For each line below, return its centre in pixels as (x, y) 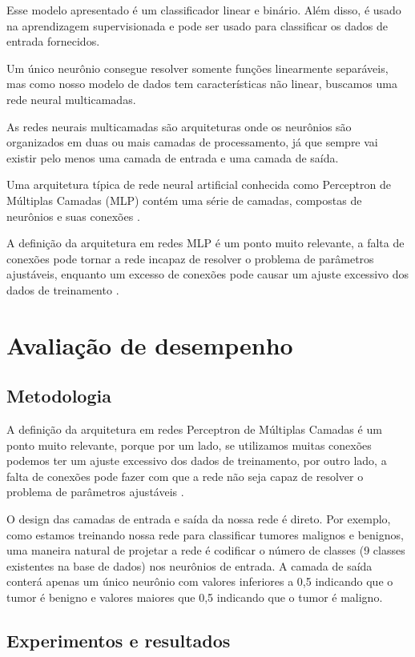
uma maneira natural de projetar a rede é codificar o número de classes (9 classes (206, 550)
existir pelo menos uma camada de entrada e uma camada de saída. (173, 157)
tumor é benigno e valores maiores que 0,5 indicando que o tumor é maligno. (195, 597)
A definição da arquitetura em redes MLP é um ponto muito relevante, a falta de (205, 243)
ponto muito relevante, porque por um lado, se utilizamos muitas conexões (189, 445)
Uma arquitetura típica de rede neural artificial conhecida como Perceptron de (199, 184)
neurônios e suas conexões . (73, 216)
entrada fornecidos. (53, 41)
